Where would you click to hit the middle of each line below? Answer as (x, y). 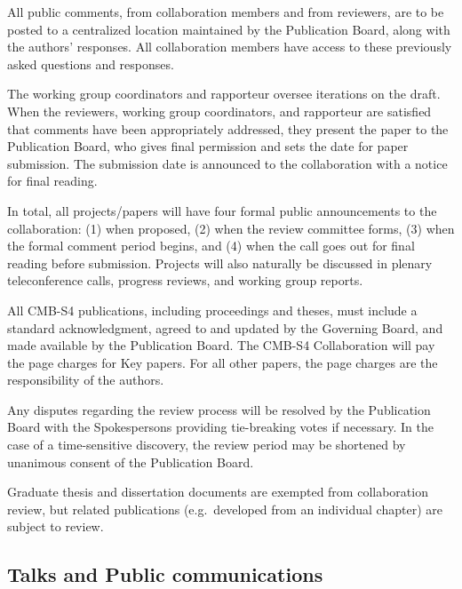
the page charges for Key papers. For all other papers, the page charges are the (223, 362)
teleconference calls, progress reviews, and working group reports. (185, 280)
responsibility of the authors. (86, 380)
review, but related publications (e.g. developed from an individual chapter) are (225, 509)
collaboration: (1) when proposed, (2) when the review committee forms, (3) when (231, 228)
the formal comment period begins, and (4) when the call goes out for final (211, 246)
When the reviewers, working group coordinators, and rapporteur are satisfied (219, 111)
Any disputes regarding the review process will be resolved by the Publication (219, 409)
